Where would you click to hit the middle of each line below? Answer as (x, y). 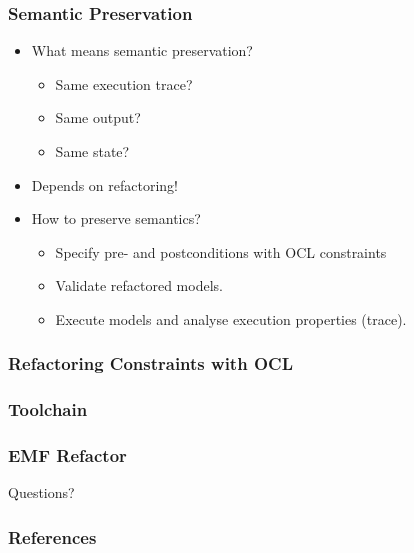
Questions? (41, 492)
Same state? (92, 151)
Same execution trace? (124, 83)
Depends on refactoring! (104, 184)
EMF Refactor (67, 455)
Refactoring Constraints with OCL (150, 363)
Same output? (98, 117)
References (52, 536)
